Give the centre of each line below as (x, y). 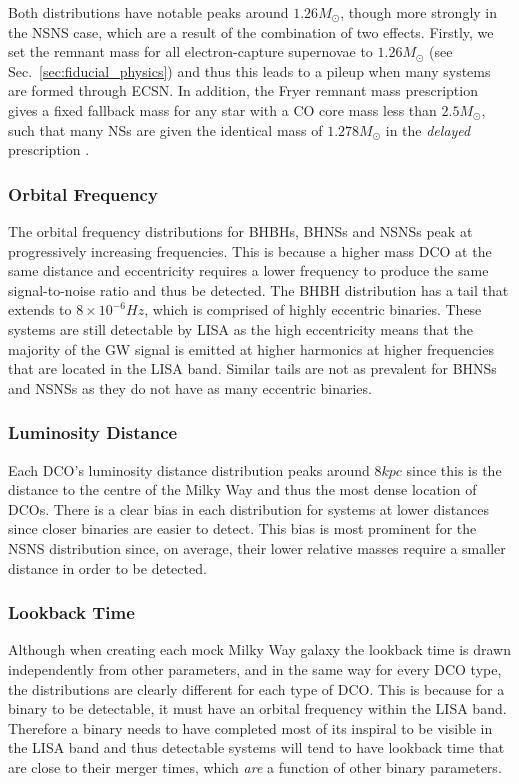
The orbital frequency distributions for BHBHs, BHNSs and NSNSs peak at (240, 230)
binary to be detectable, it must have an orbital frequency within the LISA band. (257, 708)
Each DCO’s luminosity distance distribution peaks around (189, 469)
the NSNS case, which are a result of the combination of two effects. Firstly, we (251, 31)
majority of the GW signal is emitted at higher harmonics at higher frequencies (251, 348)
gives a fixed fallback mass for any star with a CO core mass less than (222, 109)
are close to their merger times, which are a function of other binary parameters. (255, 766)
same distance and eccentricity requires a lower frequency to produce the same (248, 270)
